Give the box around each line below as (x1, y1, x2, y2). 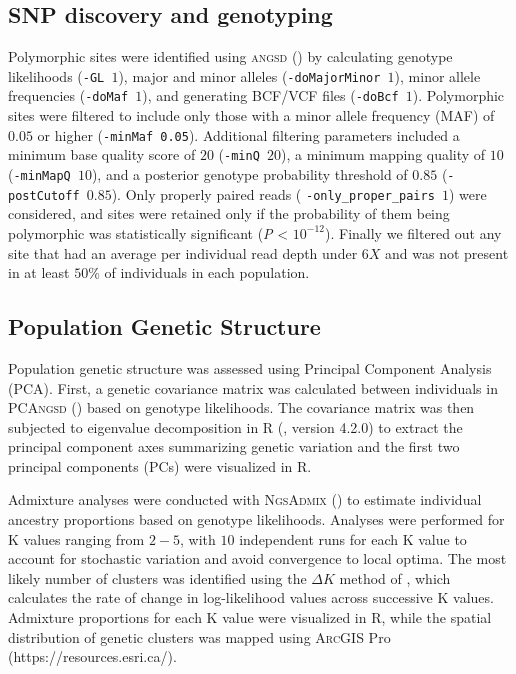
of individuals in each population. (104, 262, 310, 283)
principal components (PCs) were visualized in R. (8, 455, 312, 476)
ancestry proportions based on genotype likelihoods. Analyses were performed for (8, 509, 505, 530)
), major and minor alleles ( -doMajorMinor (118, 65, 381, 86)
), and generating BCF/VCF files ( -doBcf (142, 85, 399, 106)
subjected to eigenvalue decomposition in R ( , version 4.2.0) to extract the (8, 416, 463, 437)
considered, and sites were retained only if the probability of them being (8, 203, 450, 224)
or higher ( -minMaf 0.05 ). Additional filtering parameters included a (37, 124, 460, 145)
